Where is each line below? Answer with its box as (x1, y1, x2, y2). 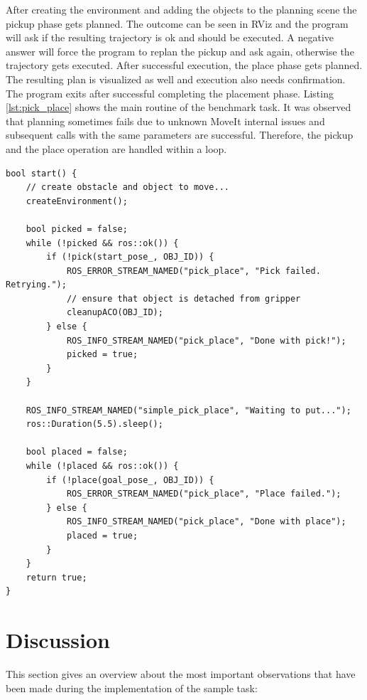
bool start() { (6, 168, 77, 179)
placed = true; (66, 530, 138, 541)
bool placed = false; (26, 447, 128, 457)
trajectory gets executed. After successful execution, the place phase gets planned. (6, 58, 363, 73)
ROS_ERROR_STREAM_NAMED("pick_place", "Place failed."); (66, 489, 341, 499)
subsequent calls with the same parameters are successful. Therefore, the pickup (6, 127, 354, 142)
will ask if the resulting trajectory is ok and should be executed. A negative (6, 30, 334, 45)
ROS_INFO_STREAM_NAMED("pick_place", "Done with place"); (66, 516, 346, 527)
